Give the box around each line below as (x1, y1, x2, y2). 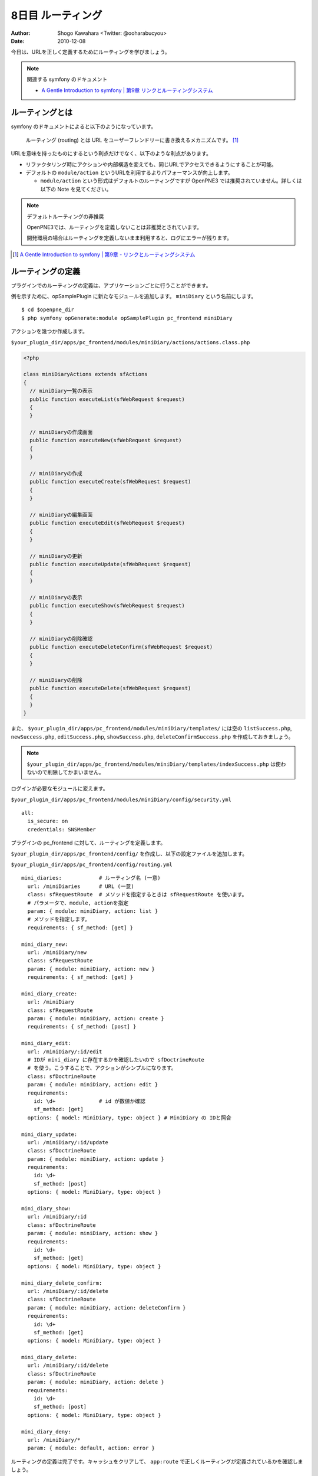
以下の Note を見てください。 (40, 185, 112, 192)
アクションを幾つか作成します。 (11, 328, 88, 335)
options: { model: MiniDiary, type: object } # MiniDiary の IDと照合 (27, 1114, 232, 1121)
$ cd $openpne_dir (21, 306, 75, 313)
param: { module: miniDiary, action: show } (27, 1230, 158, 1237)
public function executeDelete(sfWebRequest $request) (29, 685, 191, 692)
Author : (11, 30, 31, 37)
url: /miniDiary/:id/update (27, 1139, 109, 1145)
